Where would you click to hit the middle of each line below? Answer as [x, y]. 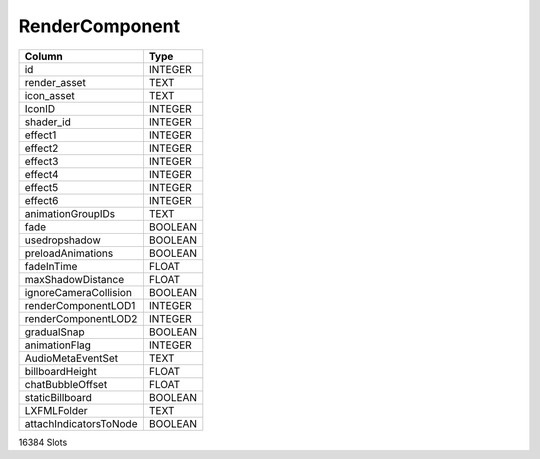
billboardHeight [60, 371]
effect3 [41, 161]
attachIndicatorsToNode [81, 423]
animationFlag [58, 345]
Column [44, 56]
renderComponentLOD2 [81, 318]
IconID [40, 108]
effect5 [41, 187]
